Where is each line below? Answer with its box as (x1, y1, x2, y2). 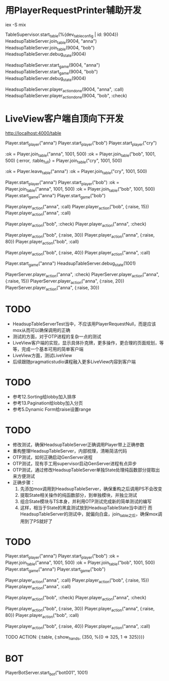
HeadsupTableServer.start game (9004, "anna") (5, 62, 100, 69)
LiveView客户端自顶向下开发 (5, 113, 124, 125)
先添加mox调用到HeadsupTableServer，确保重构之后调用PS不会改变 (20, 486, 162, 492)
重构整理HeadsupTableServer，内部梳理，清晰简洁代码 (12, 448, 127, 454)
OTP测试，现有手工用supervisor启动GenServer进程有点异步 (12, 461, 137, 467)
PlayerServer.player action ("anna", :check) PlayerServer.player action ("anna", (5, 271, 160, 278)
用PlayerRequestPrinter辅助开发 (5, 5, 142, 16)
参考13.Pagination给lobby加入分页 (12, 400, 83, 406)
